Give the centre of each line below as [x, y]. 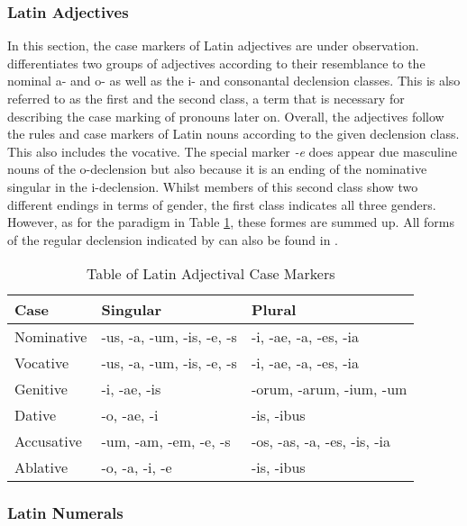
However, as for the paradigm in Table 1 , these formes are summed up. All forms [231, 222]
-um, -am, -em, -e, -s [166, 441]
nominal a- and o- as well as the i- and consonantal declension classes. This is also [234, 81]
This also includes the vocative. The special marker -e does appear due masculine [232, 151]
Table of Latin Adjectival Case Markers [211, 274]
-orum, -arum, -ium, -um [329, 389]
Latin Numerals [65, 513]
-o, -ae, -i [130, 415]
